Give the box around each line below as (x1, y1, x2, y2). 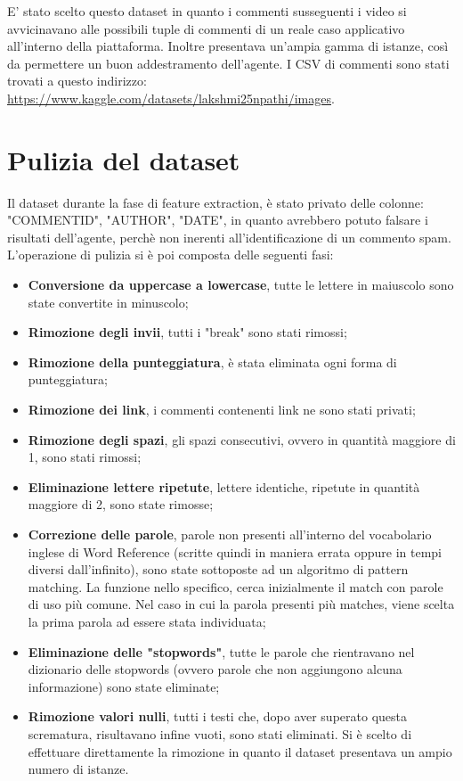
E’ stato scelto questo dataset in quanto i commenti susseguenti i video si (7, 2, 407, 20)
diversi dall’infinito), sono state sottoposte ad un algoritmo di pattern (28, 560, 409, 579)
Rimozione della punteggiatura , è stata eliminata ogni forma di (28, 352, 397, 371)
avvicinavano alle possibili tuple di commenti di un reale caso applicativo (7, 19, 405, 37)
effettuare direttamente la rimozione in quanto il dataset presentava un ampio (28, 742, 452, 760)
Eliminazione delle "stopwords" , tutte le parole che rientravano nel (28, 642, 415, 661)
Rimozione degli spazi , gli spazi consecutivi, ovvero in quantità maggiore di (28, 430, 456, 448)
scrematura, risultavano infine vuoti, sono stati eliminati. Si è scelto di (28, 724, 412, 743)
